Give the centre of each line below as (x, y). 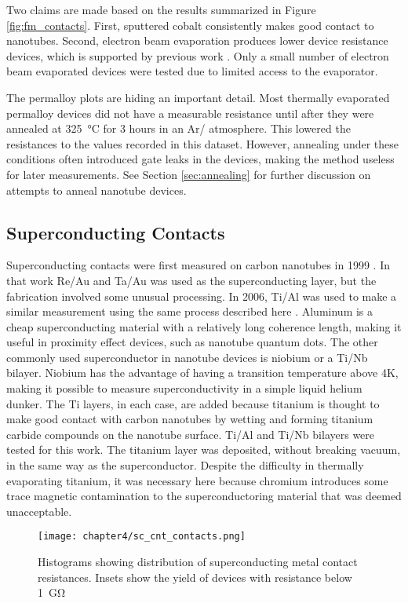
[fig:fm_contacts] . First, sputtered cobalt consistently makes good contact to (190, 25)
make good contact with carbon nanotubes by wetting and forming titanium (190, 419)
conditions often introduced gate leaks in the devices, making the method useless (200, 159)
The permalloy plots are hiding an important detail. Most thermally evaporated (198, 97)
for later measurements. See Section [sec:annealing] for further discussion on (189, 174)
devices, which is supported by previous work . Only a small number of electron (198, 55)
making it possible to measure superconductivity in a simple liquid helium (184, 388)
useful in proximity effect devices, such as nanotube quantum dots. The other (192, 342)
